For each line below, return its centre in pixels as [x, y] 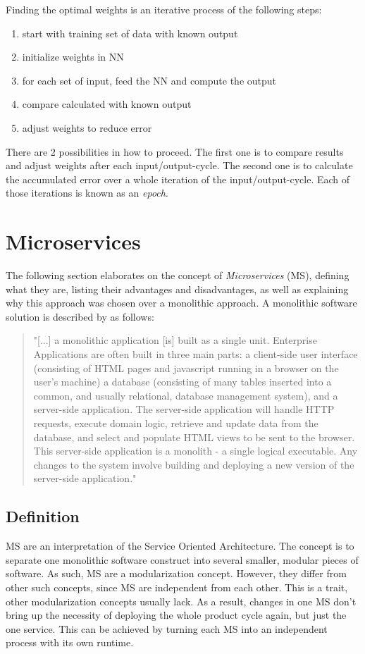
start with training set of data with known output [130, 33]
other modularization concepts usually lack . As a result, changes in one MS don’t [181, 601]
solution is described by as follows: [80, 316]
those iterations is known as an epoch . [87, 193]
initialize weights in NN [73, 57]
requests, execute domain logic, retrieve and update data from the [176, 423]
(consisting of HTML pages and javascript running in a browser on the [186, 368]
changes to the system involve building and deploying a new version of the [194, 464]
